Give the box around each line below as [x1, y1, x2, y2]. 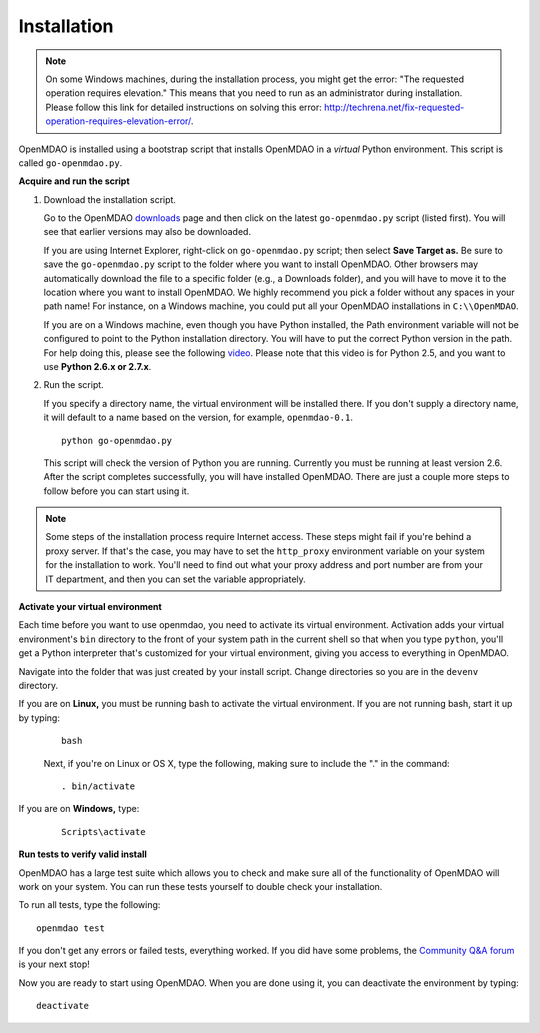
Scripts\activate [61, 826, 146, 837]
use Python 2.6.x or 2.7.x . [43, 360, 152, 372]
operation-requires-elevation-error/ [45, 115, 192, 127]
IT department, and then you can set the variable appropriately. [45, 573, 307, 585]
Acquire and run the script [18, 175, 130, 187]
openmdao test [36, 922, 105, 934]
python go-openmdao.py [61, 435, 173, 446]
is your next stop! [18, 958, 90, 970]
